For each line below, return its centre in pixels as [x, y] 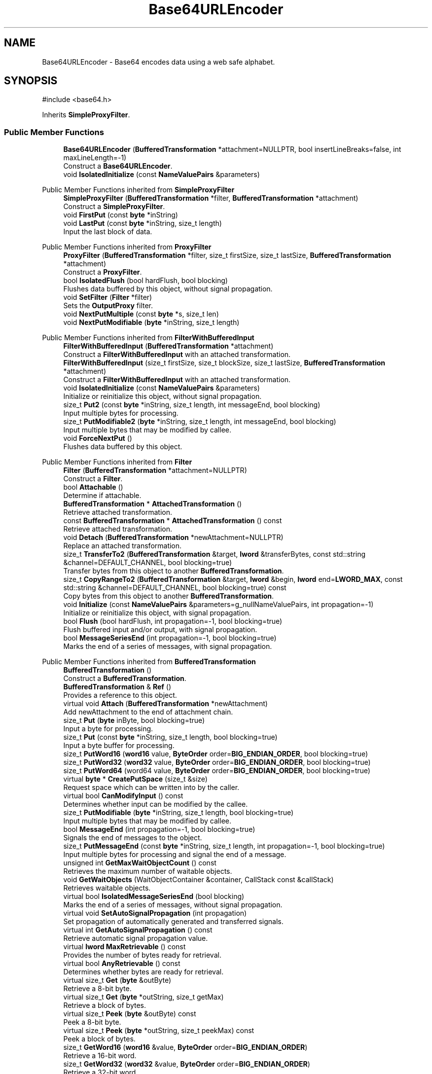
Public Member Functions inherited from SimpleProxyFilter [138, 190]
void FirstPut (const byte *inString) [121, 215]
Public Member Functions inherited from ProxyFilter [127, 247]
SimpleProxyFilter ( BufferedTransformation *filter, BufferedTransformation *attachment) [211, 198]
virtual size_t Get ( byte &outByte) [117, 980]
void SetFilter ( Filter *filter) [108, 297]
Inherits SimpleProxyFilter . [86, 115]
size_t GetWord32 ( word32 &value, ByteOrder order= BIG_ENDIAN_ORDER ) [187, 1064]
